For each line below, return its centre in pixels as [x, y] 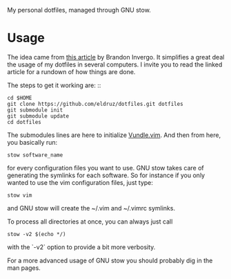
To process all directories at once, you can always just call [90, 222]
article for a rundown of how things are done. [71, 71]
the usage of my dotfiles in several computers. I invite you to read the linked [115, 64]
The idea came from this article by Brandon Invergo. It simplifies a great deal [116, 57]
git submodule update [38, 116]
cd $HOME [20, 98]
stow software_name [35, 155]
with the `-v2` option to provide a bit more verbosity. [81, 247]
